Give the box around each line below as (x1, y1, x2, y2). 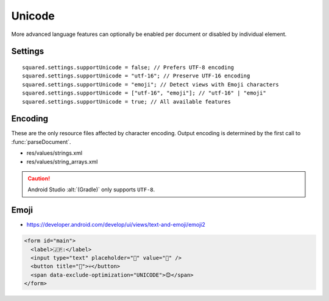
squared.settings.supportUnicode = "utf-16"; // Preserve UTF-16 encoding (22, 73, 250, 79)
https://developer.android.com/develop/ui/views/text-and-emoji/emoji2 (26, 221, 205, 228)
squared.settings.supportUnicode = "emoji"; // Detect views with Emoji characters (22, 81, 280, 88)
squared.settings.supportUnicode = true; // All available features (22, 98, 231, 105)
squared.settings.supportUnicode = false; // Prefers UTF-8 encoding (22, 64, 235, 71)
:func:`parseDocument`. (11, 138, 71, 146)
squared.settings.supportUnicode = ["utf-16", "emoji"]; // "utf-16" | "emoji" (22, 90, 266, 97)
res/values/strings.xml (26, 149, 82, 157)
